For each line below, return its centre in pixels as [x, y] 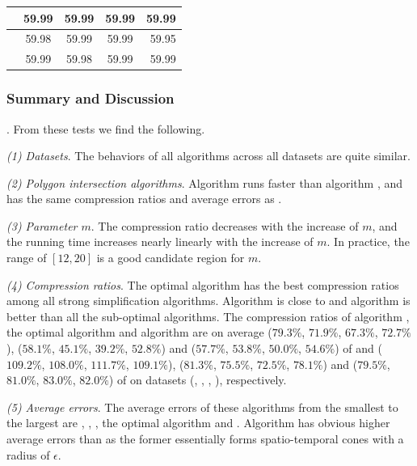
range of [27, 258]
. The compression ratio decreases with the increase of [225, 225]
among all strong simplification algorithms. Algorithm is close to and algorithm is [208, 301]
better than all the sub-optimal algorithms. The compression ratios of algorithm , [208, 316]
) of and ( [358, 348]
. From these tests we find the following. [106, 128]
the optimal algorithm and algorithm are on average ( [139, 332]
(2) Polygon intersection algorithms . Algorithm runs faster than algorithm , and [205, 182]
